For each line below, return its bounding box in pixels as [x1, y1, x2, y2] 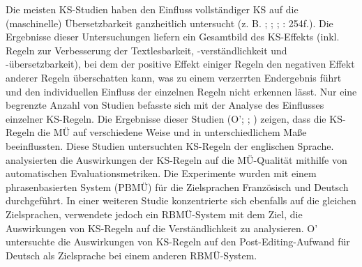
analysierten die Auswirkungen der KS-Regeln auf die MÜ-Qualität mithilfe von [6, 152, 347, 167]
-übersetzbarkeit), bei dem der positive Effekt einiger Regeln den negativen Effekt [6, 56, 355, 71]
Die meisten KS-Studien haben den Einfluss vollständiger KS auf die [6, 2, 299, 16]
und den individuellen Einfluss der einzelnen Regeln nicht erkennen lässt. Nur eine [6, 84, 357, 98]
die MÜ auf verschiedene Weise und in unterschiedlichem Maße [38, 125, 307, 139]
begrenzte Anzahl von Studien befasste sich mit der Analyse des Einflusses [6, 98, 324, 112]
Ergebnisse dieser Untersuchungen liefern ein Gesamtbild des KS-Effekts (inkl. [6, 29, 340, 44]
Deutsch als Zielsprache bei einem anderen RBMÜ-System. [6, 247, 257, 262]
